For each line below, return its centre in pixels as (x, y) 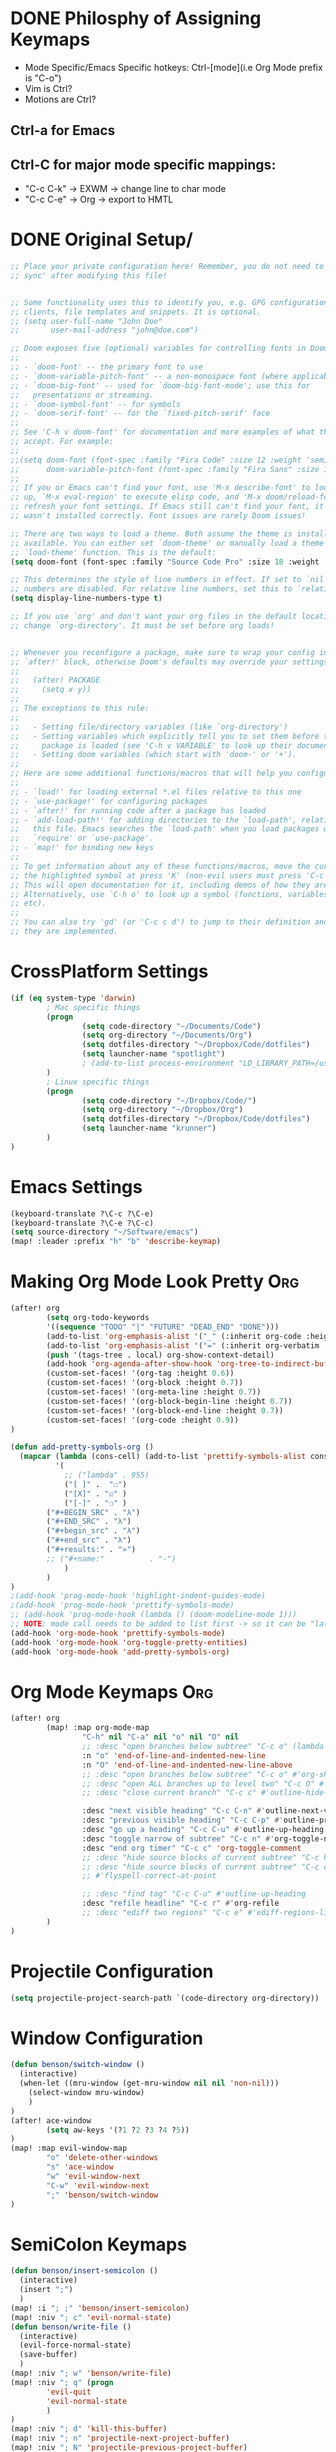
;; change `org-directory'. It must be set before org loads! (142, 625)
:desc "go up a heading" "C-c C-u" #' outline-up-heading (203, 1830)
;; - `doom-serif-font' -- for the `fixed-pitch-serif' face (140, 413)
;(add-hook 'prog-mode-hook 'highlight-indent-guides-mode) (138, 1596)
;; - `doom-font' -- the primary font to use (106, 367)
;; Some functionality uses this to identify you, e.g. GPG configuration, (171, 302)
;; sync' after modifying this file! (89, 275)
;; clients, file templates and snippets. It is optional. (136, 312)
